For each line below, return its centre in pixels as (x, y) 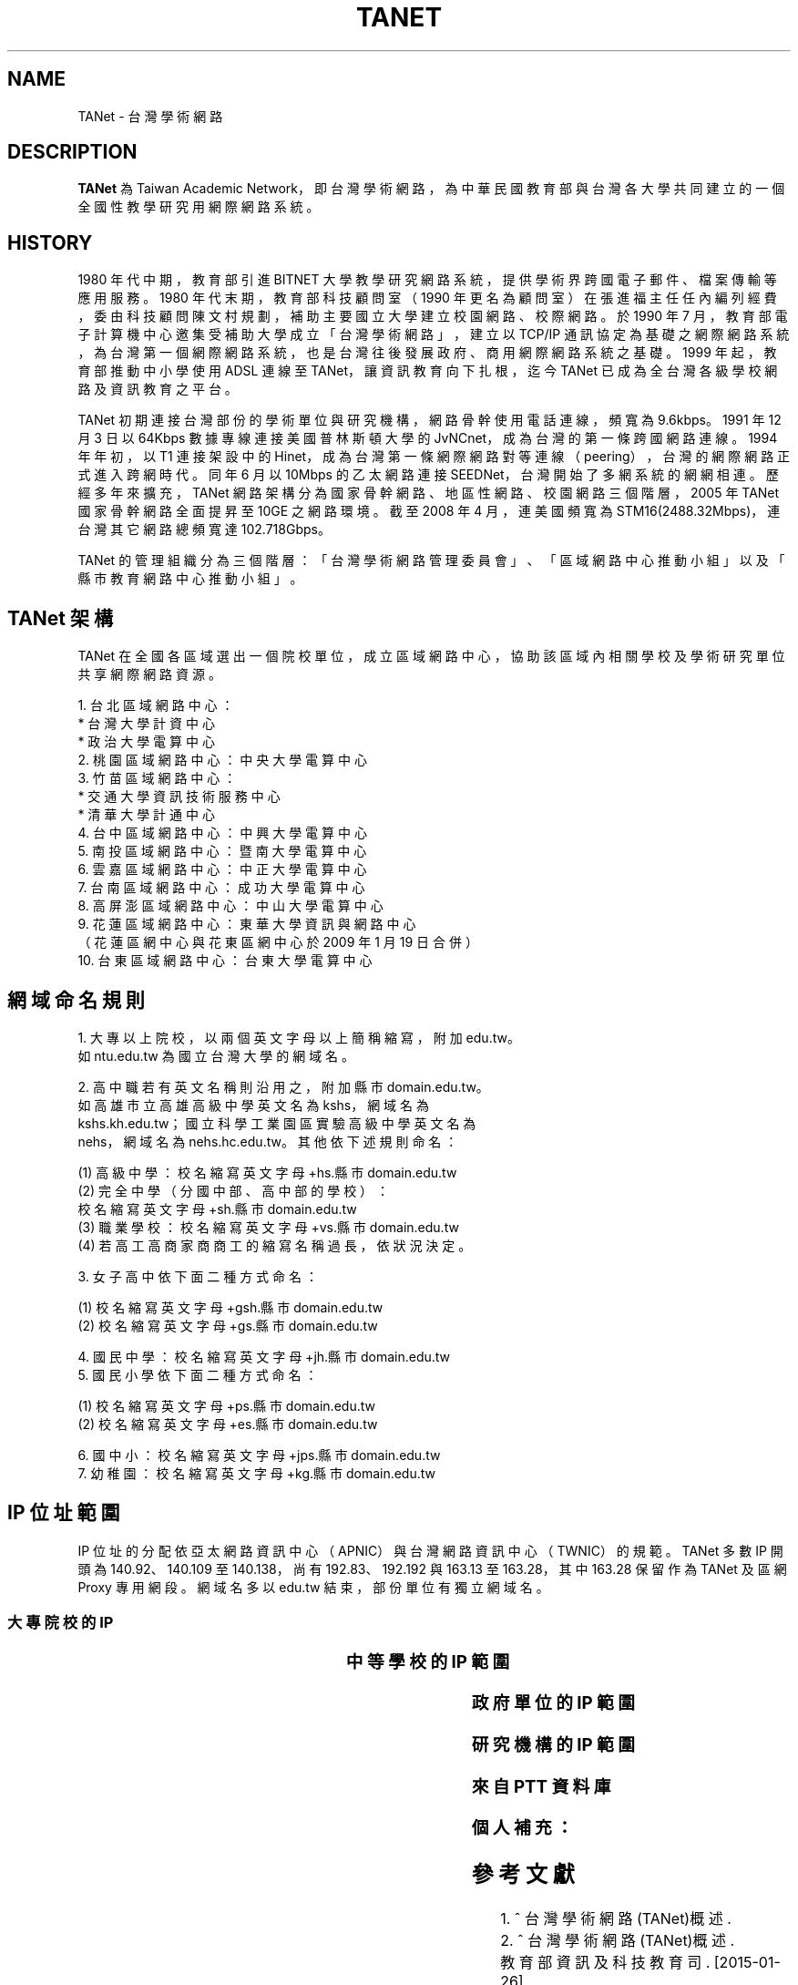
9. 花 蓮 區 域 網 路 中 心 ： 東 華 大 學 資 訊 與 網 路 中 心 (247, 924)
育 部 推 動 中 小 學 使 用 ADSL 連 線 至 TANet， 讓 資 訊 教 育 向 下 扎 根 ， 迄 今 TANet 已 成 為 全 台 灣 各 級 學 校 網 (428, 371)
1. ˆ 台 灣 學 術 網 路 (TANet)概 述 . (616, 1919)
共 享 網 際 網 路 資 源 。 (149, 674)
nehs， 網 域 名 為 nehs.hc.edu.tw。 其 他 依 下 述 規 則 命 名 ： (268, 1141)
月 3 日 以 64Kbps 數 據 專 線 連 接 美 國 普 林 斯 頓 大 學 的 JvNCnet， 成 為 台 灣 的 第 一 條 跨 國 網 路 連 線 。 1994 (428, 438)
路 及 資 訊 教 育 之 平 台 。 (158, 389)
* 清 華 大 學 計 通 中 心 (146, 815)
